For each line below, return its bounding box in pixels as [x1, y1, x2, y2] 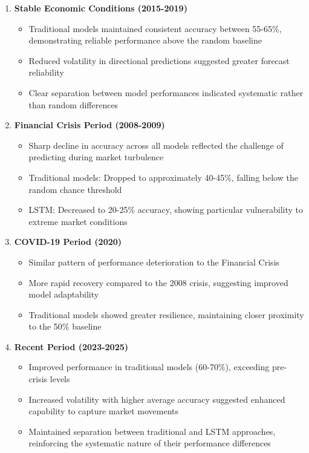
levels [50, 373, 70, 385]
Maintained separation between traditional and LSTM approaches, [28, 425, 276, 437]
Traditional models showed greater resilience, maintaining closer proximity [28, 308, 304, 321]
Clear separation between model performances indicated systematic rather [28, 86, 304, 99]
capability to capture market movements [28, 405, 179, 417]
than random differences [28, 98, 119, 111]
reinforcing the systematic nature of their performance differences [28, 437, 271, 449]
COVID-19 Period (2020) [14, 235, 122, 248]
